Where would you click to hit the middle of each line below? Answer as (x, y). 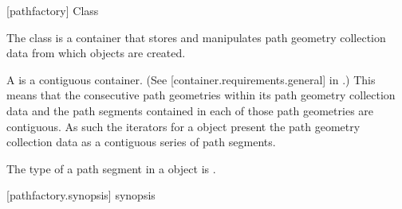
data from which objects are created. (96, 53)
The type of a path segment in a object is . (111, 168)
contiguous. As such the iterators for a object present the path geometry (183, 126)
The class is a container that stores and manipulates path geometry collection (196, 37)
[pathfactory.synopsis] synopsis (81, 195)
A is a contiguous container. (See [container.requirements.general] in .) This (191, 79)
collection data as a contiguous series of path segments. (141, 142)
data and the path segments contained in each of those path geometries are (190, 110)
